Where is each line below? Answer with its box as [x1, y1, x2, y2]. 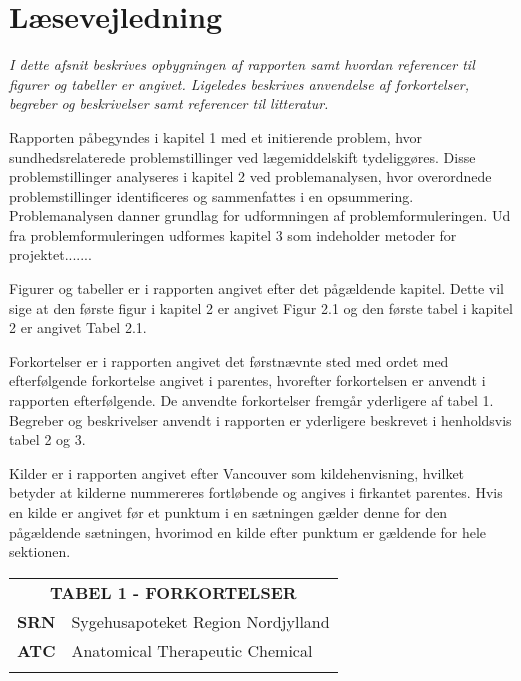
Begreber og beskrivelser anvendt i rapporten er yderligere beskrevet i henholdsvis [9, 409, 512, 430]
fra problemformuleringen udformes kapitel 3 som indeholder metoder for [9, 224, 457, 245]
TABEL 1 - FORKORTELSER [50, 580, 297, 604]
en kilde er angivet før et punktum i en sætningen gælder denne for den [9, 502, 448, 522]
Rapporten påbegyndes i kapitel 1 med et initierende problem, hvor [9, 126, 423, 147]
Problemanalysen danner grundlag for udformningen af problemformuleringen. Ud [9, 205, 511, 226]
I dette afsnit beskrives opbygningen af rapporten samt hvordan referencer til [9, 54, 475, 75]
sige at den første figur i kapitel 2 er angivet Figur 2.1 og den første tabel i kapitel [9, 297, 513, 318]
